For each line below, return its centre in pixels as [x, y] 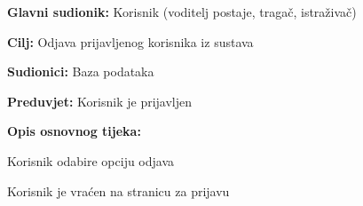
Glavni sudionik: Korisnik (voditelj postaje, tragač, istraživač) [182, 12]
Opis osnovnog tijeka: [74, 131]
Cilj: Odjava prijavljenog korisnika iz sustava [130, 41]
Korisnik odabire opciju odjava [91, 160]
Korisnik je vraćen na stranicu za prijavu [118, 190]
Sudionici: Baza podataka [81, 71]
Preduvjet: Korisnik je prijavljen [100, 101]
